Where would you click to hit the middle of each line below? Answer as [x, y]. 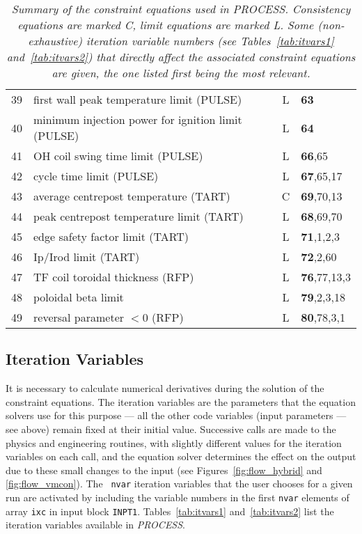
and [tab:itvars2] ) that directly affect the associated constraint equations [181, 57]
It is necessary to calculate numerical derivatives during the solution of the [165, 388]
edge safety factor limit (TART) [111, 236]
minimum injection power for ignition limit [138, 119]
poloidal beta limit [79, 297]
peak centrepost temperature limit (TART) [139, 216]
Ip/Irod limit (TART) [87, 257]
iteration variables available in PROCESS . [96, 525]
